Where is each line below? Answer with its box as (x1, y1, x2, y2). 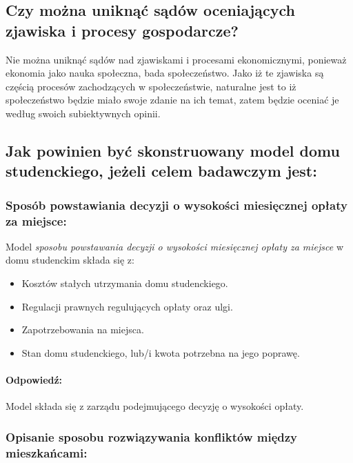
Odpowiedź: (6, 373, 63, 387)
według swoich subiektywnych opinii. (6, 106, 161, 120)
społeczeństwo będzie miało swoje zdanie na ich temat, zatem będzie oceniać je (6, 92, 339, 107)
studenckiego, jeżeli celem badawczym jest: (6, 160, 317, 181)
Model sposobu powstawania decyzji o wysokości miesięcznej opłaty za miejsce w (6, 239, 344, 253)
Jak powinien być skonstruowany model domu (6, 139, 340, 161)
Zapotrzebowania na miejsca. (21, 322, 144, 337)
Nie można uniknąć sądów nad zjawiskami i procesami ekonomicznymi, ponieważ (6, 52, 347, 66)
